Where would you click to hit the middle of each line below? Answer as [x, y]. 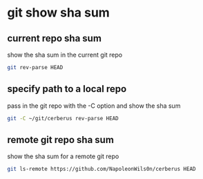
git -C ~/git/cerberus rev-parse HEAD [63, 118]
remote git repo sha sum [60, 140]
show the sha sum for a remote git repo [63, 156]
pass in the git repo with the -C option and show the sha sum [94, 106]
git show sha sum [59, 13]
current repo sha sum [55, 38]
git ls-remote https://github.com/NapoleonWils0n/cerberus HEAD [101, 169]
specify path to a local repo [67, 89]
